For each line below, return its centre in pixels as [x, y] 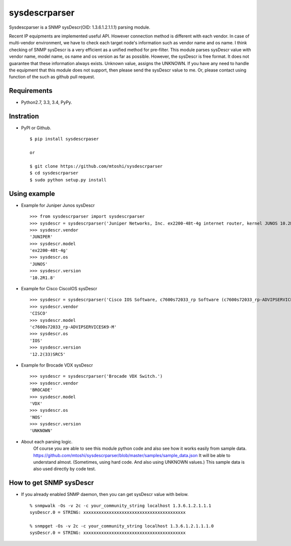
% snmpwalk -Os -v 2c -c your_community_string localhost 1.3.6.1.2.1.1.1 [121, 505]
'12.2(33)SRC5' [48, 354]
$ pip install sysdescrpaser [64, 139]
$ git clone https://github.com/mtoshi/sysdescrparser [96, 166]
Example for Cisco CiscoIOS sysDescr [59, 289]
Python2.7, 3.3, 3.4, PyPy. [47, 103]
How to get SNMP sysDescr [51, 483]
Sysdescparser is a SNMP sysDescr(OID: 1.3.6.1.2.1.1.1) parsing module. [80, 27]
